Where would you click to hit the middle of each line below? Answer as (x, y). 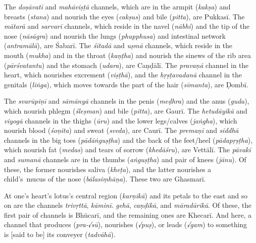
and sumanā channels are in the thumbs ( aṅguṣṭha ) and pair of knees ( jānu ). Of (125, 159)
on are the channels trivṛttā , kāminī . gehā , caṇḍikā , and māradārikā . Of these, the (128, 205)
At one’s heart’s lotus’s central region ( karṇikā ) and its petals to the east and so (126, 195)
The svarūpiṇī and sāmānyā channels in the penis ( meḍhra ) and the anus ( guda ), (127, 101)
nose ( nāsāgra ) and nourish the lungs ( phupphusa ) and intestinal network (115, 35)
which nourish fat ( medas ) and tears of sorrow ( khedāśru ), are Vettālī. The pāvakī (128, 150)
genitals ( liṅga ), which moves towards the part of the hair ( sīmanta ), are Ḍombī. (126, 84)
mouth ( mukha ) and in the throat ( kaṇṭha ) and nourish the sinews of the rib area (128, 55)
